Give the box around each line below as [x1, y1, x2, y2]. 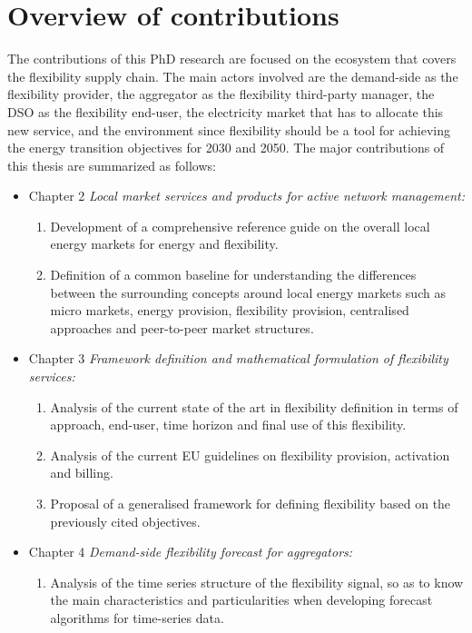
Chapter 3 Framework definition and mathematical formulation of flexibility [28, 349, 448, 368]
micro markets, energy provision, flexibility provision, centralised [50, 301, 409, 320]
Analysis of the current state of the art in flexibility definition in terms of [50, 397, 458, 416]
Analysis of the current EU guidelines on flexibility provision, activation [50, 445, 450, 464]
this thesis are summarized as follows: [7, 155, 216, 174]
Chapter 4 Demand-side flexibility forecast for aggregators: [28, 542, 353, 561]
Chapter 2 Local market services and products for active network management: [28, 186, 465, 205]
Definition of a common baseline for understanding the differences [50, 265, 417, 284]
